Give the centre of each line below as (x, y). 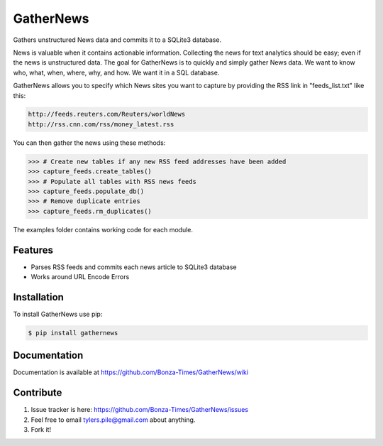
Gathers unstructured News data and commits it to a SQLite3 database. (117, 40)
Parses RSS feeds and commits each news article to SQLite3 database (134, 267)
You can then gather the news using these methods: (89, 143)
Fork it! (41, 430)
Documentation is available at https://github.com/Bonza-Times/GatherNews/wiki (131, 372)
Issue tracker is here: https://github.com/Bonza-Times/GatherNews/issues (139, 410)
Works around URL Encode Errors (80, 277)
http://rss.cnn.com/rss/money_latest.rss (101, 124)
